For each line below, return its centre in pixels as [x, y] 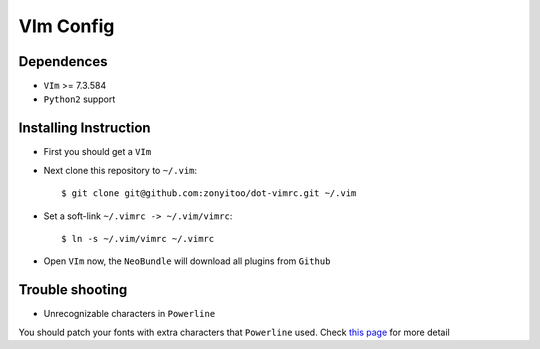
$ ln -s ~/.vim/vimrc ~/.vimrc [138, 238]
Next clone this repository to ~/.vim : [120, 170]
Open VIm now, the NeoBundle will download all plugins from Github [187, 261]
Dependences [63, 61]
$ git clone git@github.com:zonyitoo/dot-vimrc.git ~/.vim [209, 193]
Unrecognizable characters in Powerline [129, 314]
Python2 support [79, 99]
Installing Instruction [84, 128]
